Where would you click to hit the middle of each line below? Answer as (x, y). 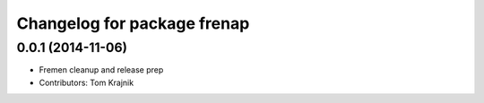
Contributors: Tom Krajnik (86, 82)
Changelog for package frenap (133, 23)
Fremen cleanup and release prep (101, 70)
